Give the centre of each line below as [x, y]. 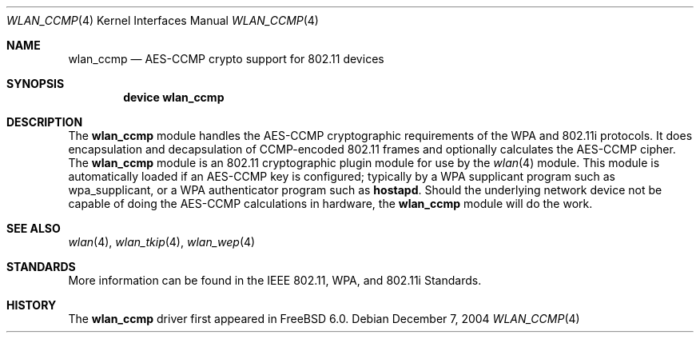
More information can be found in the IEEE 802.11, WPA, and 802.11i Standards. [275, 280]
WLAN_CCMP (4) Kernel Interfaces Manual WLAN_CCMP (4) [163, 20]
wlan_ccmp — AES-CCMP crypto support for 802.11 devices [226, 59]
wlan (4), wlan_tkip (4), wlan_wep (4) [162, 242]
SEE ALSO [34, 228]
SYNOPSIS [36, 84]
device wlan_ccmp [174, 97]
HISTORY [32, 305]
